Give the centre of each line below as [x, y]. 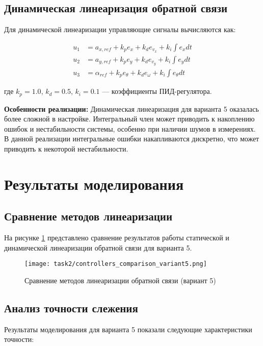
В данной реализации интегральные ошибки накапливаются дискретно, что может [132, 139]
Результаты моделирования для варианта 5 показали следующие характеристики [128, 329]
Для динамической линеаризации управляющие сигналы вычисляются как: [120, 29]
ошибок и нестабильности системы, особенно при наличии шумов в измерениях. [130, 128]
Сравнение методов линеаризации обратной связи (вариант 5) [120, 280]
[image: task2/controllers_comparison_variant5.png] [116, 264]
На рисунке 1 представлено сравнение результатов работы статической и [117, 238]
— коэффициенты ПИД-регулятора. [157, 91]
